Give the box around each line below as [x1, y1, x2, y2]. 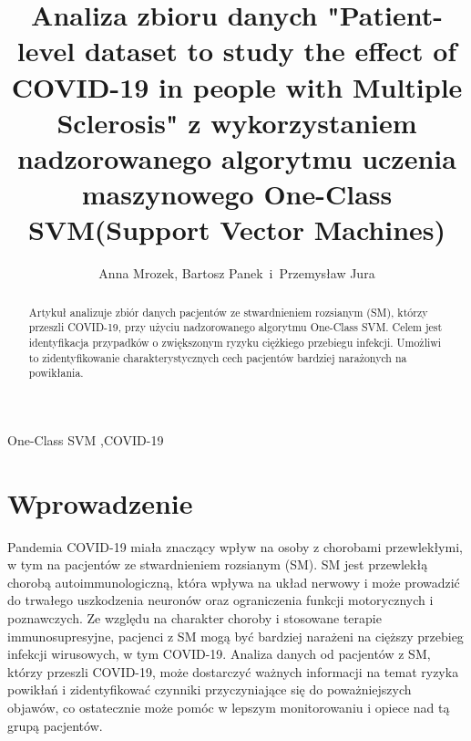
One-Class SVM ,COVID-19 [7, 430, 164, 449]
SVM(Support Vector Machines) [27, 211, 446, 248]
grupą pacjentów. [7, 715, 103, 735]
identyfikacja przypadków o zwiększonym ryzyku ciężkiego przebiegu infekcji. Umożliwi [28, 334, 442, 350]
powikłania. [28, 365, 84, 381]
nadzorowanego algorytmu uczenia [17, 139, 456, 176]
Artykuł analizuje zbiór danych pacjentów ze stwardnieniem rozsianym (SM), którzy [28, 304, 428, 319]
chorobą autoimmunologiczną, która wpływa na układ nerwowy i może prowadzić [7, 572, 460, 591]
